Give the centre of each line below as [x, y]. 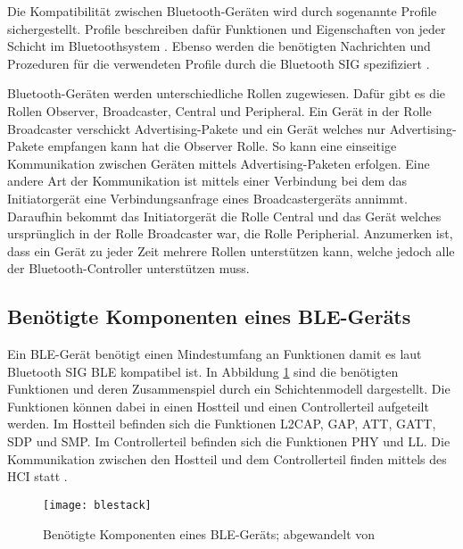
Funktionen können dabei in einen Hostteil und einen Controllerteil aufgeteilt [218, 406]
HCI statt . [37, 476]
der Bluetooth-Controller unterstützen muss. [128, 268]
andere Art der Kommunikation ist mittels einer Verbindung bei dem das [207, 181]
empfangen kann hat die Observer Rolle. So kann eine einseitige [222, 146]
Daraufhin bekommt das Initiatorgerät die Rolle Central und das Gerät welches [224, 216]
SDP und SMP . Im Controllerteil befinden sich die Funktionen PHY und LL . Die [229, 441]
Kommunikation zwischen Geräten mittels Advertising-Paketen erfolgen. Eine [219, 163]
